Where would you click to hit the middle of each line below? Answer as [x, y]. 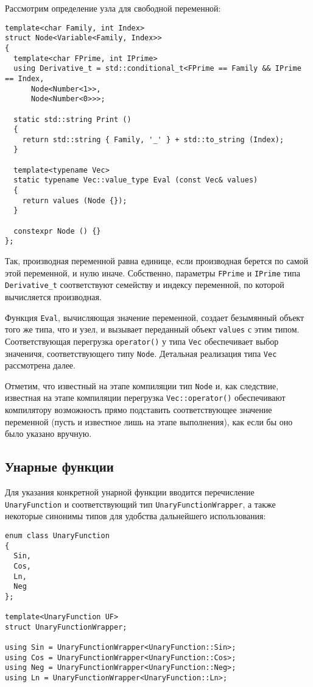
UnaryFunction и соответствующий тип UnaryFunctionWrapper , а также [140, 504]
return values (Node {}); [75, 200]
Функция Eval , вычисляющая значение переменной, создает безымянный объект [155, 317]
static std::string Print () [72, 119]
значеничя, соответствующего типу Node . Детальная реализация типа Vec [141, 353]
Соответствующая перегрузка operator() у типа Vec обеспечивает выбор [142, 341]
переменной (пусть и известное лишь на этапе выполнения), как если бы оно [149, 421]
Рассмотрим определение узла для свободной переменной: [113, 8]
